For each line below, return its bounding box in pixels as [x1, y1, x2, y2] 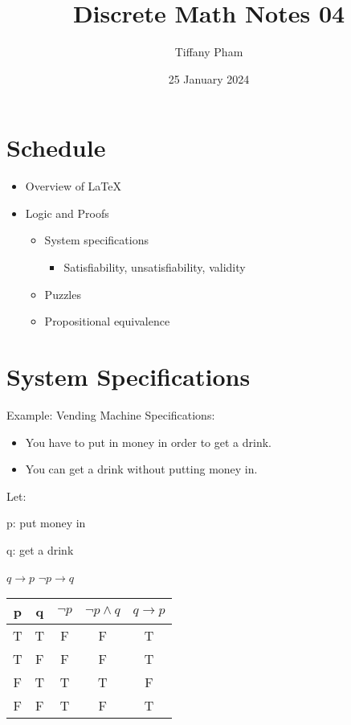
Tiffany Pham [174, 43, 243, 60]
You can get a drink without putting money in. [25, 461, 258, 477]
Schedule [6, 131, 106, 164]
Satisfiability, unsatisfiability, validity [63, 259, 246, 276]
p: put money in [6, 514, 86, 531]
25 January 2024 [168, 70, 250, 87]
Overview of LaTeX [25, 178, 122, 195]
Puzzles [44, 285, 81, 302]
